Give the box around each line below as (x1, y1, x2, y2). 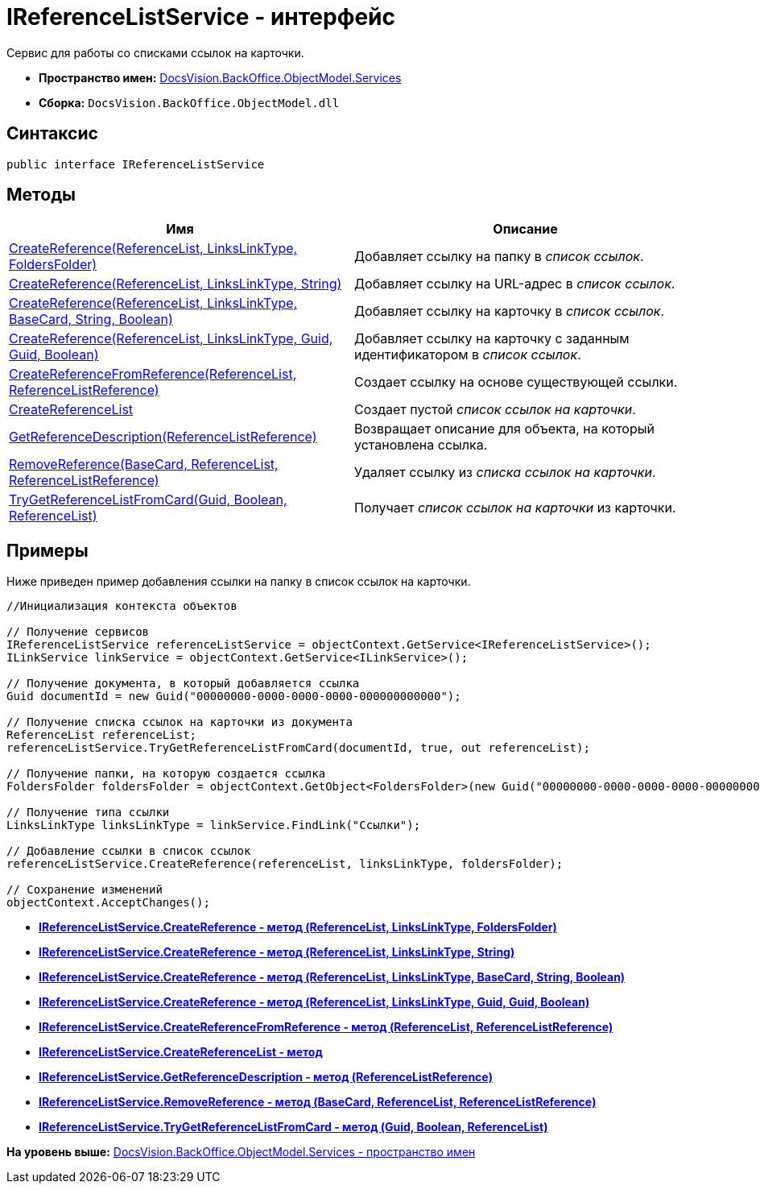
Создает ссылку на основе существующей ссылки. (354, 374, 678, 391)
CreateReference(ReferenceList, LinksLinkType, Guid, (9, 330, 333, 347)
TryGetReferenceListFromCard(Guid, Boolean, (9, 491, 287, 508)
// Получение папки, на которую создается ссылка (6, 767, 326, 781)
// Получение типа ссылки (6, 806, 170, 819)
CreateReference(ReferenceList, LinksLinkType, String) (9, 276, 342, 292)
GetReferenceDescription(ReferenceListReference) (9, 429, 317, 446)
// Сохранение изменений (6, 883, 163, 897)
